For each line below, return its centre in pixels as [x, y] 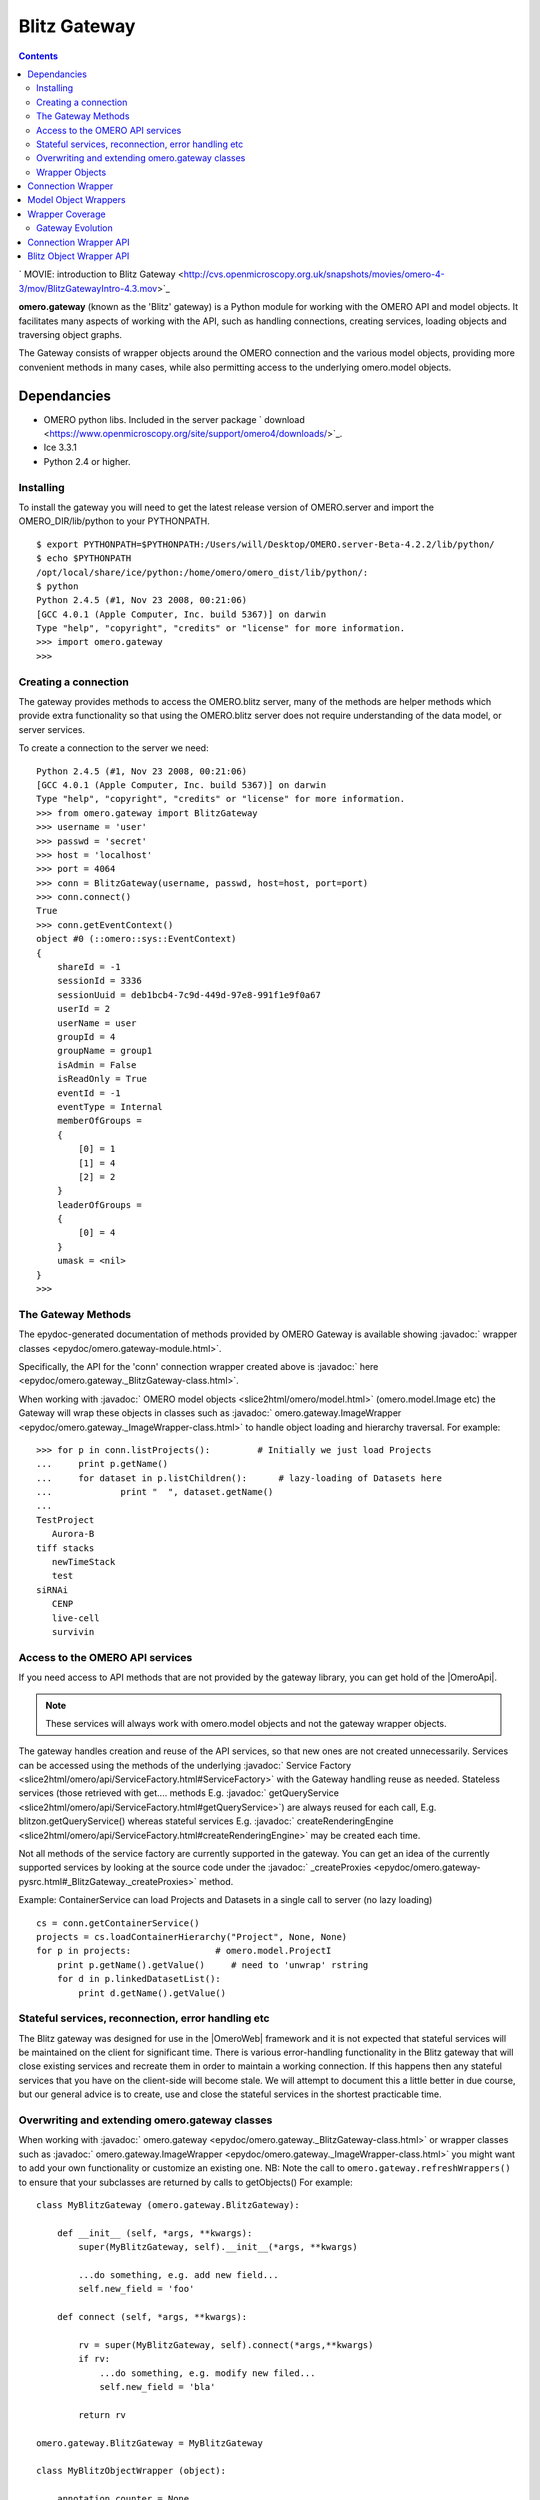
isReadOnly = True [102, 1079]
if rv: [94, 2359]
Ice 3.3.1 [60, 447]
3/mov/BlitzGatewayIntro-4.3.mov [88, 288]
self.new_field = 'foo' [136, 2289]
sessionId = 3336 [99, 981]
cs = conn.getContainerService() [118, 1923]
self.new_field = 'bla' [157, 2387]
